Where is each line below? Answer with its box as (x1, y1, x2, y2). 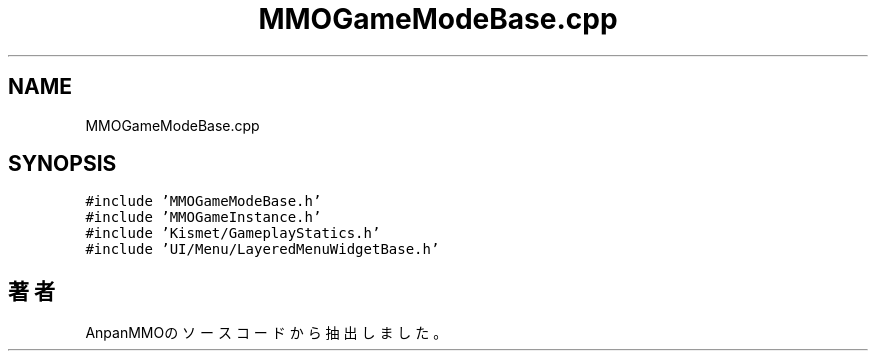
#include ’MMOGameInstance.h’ (85, 209, 322, 226)
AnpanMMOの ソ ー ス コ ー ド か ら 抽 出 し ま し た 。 (85, 324, 448, 342)
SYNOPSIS (8, 151, 117, 177)
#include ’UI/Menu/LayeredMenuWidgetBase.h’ (85, 241, 440, 258)
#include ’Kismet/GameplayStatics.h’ (85, 225, 381, 242)
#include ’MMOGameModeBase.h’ (85, 193, 322, 210)
